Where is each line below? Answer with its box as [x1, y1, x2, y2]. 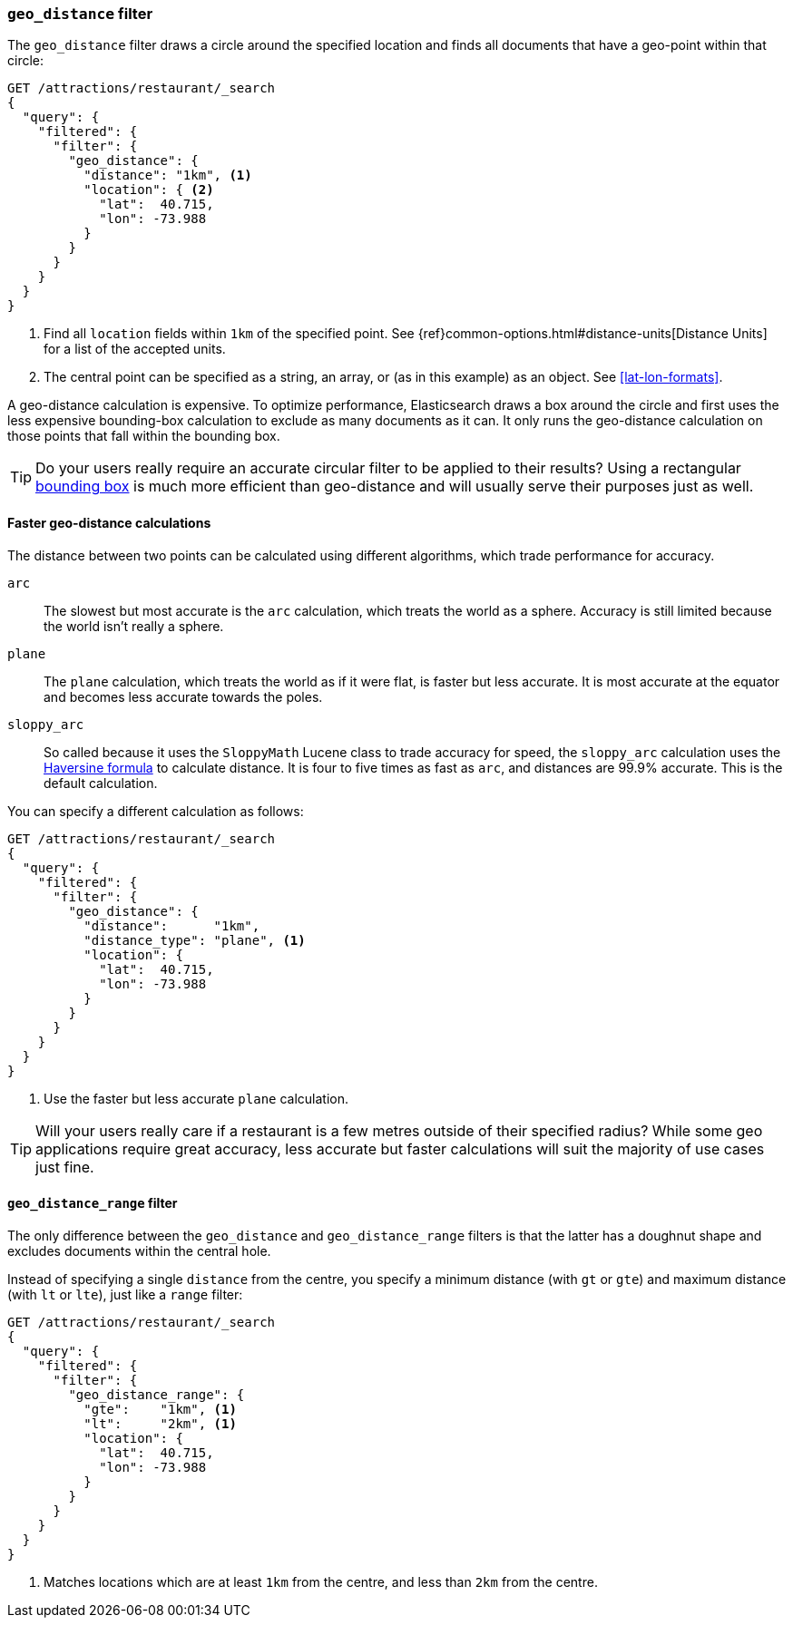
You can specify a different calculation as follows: [7, 803, 304, 819]
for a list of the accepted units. [44, 341, 226, 357]
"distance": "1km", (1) [83, 168, 252, 183]
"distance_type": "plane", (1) [83, 932, 306, 948]
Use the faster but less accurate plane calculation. [44, 1090, 349, 1106]
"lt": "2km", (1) [83, 1416, 237, 1431]
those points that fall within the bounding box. [7, 428, 280, 444]
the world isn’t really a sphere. [44, 618, 224, 634]
